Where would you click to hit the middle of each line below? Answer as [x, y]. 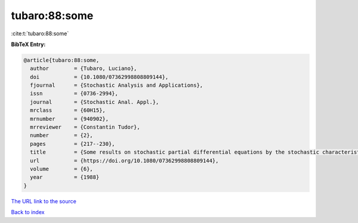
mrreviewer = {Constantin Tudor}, [85, 127]
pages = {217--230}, [73, 144]
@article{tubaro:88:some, [61, 60]
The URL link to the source [44, 201]
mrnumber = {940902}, [70, 119]
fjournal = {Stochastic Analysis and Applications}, [117, 85]
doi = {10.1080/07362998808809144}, [99, 77]
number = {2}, [62, 135]
